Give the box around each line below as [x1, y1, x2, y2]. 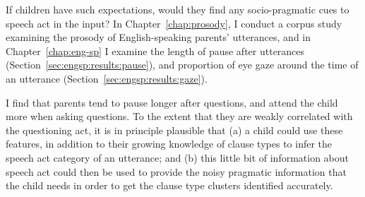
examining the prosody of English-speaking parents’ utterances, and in [6, 30, 311, 44]
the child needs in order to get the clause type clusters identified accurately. [6, 178, 333, 193]
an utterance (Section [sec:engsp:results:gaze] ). [6, 71, 208, 85]
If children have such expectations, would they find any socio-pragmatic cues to [6, 2, 349, 16]
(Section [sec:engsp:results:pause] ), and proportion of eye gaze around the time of [6, 57, 359, 72]
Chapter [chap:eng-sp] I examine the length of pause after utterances [6, 43, 305, 58]
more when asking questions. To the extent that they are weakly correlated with [6, 109, 353, 124]
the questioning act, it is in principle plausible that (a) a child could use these [6, 122, 343, 137]
